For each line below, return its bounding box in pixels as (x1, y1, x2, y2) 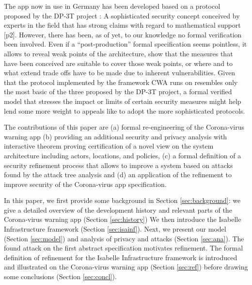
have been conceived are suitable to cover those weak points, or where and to (4, 58, 233, 68)
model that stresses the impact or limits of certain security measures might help (4, 96, 241, 106)
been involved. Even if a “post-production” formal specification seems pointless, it (4, 39, 247, 49)
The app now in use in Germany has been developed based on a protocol (4, 1, 220, 11)
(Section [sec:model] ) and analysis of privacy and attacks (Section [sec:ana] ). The (4, 233, 244, 243)
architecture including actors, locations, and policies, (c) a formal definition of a (4, 150, 241, 160)
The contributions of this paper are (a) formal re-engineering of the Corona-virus (4, 122, 245, 132)
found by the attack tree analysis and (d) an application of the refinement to (4, 169, 232, 180)
